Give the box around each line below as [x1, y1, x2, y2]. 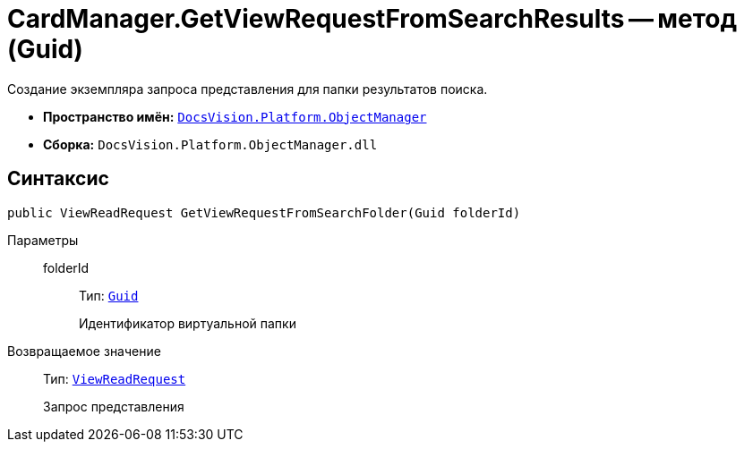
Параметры [7, 232, 79, 248]
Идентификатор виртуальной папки [79, 315, 296, 331]
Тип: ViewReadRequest [43, 370, 186, 386]
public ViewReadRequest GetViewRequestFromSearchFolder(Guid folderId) [7, 205, 521, 220]
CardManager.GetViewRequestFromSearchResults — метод [7, 4, 737, 34]
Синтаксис [7, 167, 109, 191]
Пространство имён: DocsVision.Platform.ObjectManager [43, 108, 427, 124]
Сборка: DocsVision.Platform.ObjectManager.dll [43, 136, 378, 152]
